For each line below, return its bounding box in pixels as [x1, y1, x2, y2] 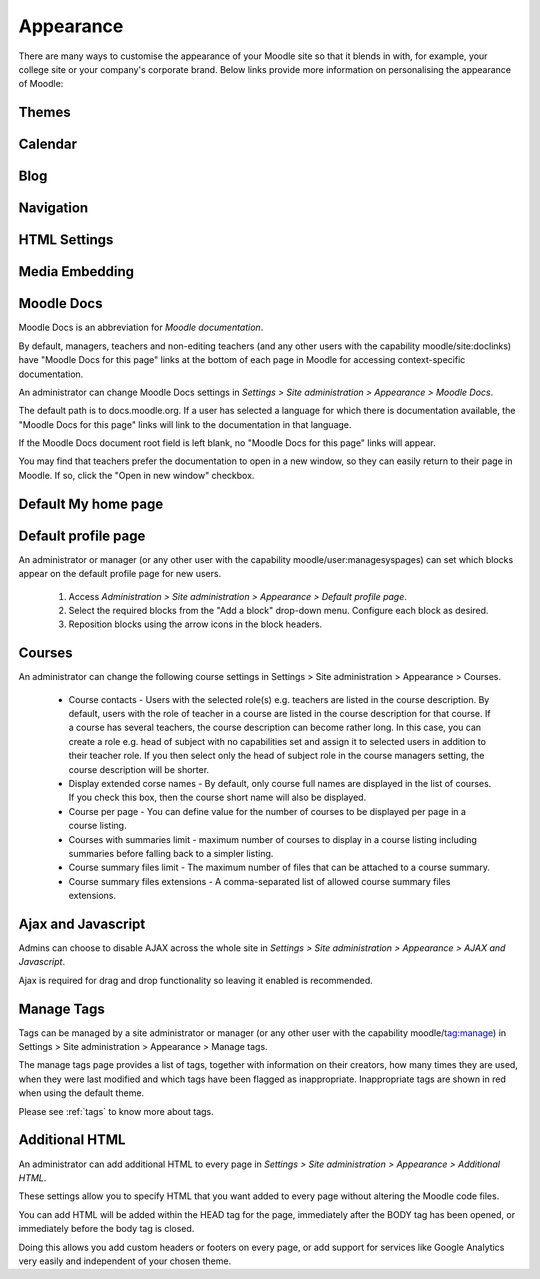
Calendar [18, 136, 77, 153]
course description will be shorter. [68, 763, 210, 775]
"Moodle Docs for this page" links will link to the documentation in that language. [18, 418, 352, 430]
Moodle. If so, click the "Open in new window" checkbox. [18, 469, 255, 481]
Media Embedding [18, 263, 135, 280]
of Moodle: [18, 78, 64, 90]
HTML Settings [18, 231, 114, 249]
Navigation [18, 200, 89, 217]
